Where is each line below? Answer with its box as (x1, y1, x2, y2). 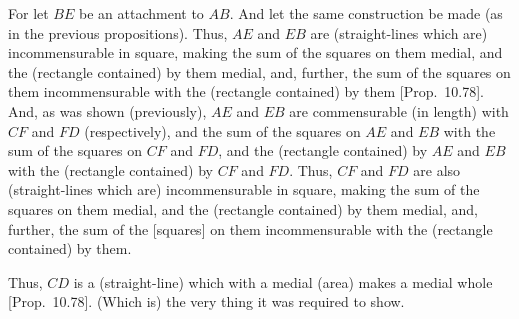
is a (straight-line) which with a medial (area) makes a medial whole (73, 271, 493, 292)
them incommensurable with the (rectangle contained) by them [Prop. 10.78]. (8, 81, 485, 102)
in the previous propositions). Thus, (8, 22, 228, 43)
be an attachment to (79, 3, 204, 23)
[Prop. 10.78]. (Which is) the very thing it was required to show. (8, 291, 405, 312)
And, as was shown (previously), (8, 100, 207, 121)
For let (8, 3, 49, 23)
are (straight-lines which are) (310, 22, 488, 43)
